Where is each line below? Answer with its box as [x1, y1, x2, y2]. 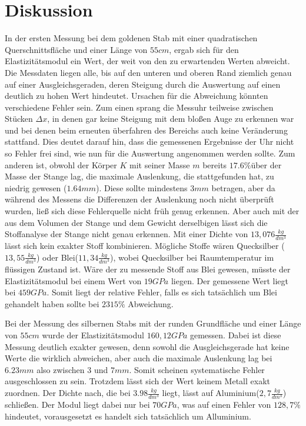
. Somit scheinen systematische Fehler [129, 363, 265, 375]
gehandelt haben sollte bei [5, 297, 99, 309]
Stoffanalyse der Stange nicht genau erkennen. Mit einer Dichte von [5, 228, 248, 240]
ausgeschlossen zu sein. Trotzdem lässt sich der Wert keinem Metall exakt [5, 375, 270, 387]
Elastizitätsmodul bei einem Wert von [5, 274, 142, 287]
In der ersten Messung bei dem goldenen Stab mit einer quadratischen [5, 32, 258, 44]
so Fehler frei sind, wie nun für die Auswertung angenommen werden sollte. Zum [5, 147, 295, 159]
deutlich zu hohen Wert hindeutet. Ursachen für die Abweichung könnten [5, 89, 268, 102]
